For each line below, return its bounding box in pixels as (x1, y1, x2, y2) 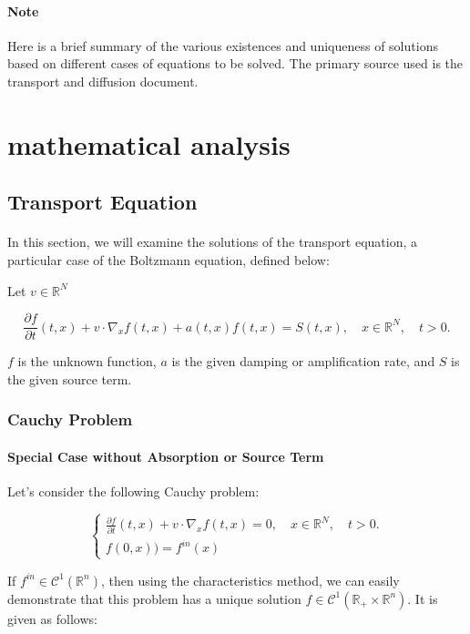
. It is (407, 588, 438, 608)
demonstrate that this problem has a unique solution (7, 588, 301, 608)
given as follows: (7, 608, 97, 628)
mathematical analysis (7, 125, 291, 162)
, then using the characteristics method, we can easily (100, 570, 400, 589)
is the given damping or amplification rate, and (171, 352, 435, 371)
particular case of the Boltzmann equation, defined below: (7, 250, 330, 269)
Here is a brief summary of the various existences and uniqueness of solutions (7, 36, 438, 55)
